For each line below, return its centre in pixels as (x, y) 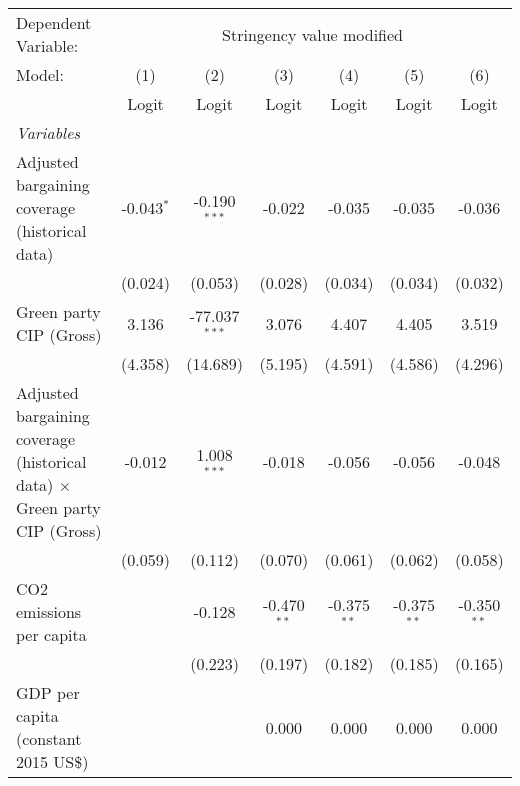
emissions (49, 611)
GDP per (48, 692)
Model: (40, 74)
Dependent (54, 22)
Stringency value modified (313, 34)
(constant (49, 738)
